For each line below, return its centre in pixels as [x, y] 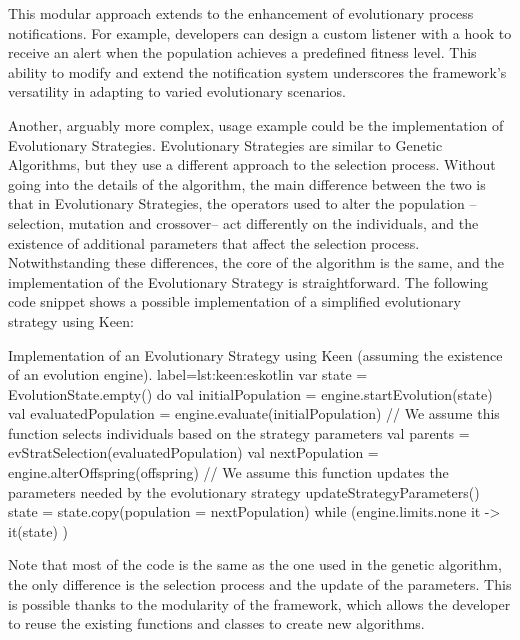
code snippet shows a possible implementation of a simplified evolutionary [234, 301]
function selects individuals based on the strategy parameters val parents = [239, 432]
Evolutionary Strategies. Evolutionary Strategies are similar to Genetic [225, 144]
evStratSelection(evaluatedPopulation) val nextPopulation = [193, 452]
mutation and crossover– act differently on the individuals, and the [273, 222]
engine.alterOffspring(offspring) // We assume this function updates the [228, 472]
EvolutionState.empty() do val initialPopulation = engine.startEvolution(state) [250, 393]
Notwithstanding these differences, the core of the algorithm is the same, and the [256, 262]
